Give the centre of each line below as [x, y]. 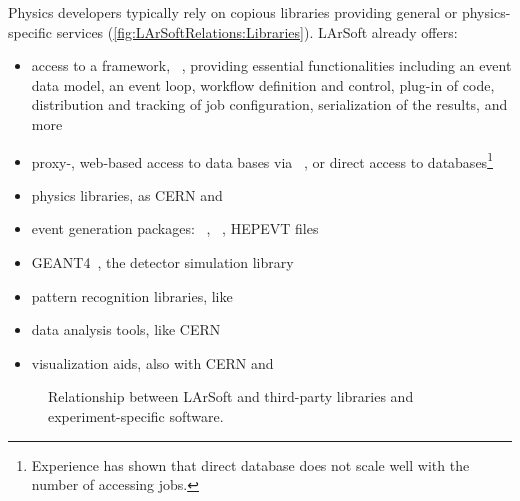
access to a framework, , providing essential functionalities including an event [271, 65]
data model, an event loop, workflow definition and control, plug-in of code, [263, 84]
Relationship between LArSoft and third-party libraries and [231, 396]
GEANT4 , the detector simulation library [162, 262]
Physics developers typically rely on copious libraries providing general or [233, 12]
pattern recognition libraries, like [132, 295]
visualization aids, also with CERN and [152, 362]
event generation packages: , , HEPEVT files [175, 228]
